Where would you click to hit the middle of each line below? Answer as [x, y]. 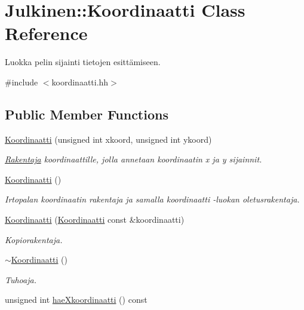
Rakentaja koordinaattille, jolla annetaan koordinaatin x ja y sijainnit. [133, 159]
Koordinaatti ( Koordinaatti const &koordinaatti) [95, 220]
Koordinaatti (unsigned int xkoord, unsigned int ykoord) [108, 139]
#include [22, 82]
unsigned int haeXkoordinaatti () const [76, 300]
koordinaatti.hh [80, 82]
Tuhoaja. [21, 279]
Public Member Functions [87, 114]
